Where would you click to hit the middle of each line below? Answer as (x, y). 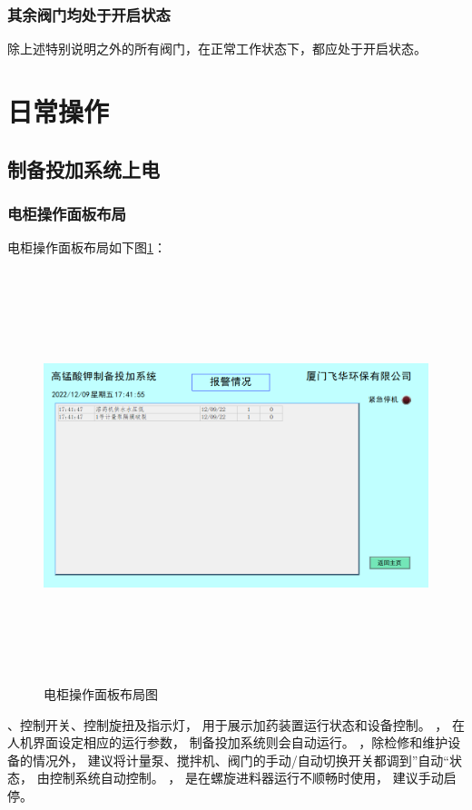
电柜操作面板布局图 (101, 693)
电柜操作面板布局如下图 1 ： (87, 247)
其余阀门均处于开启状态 (89, 14)
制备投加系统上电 (84, 168)
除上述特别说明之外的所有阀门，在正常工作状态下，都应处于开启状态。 (217, 49)
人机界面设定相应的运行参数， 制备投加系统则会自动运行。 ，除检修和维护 (228, 742)
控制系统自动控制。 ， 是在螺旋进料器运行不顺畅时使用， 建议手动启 (253, 778)
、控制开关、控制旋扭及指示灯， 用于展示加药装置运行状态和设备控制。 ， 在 (236, 724)
